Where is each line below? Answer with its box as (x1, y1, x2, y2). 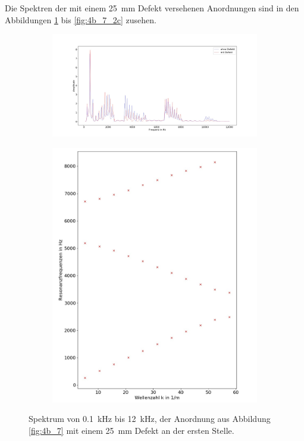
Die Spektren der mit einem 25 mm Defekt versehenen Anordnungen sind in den (5, 2, 299, 14)
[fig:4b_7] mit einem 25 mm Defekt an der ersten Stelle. (29, 424, 234, 436)
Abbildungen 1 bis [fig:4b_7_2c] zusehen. (5, 13, 156, 26)
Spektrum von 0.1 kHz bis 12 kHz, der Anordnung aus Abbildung (29, 412, 271, 425)
